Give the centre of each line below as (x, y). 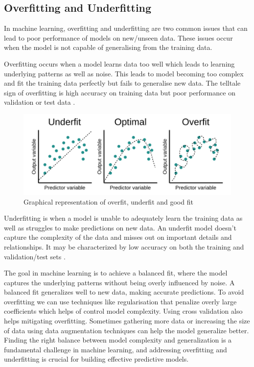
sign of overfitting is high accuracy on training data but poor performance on (120, 92)
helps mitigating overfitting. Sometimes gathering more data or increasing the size (127, 321)
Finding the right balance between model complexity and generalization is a (118, 340)
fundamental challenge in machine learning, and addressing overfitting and (115, 349)
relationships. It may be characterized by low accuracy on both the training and (124, 246)
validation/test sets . (35, 256)
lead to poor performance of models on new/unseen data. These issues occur (118, 37)
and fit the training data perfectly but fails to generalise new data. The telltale (122, 83)
